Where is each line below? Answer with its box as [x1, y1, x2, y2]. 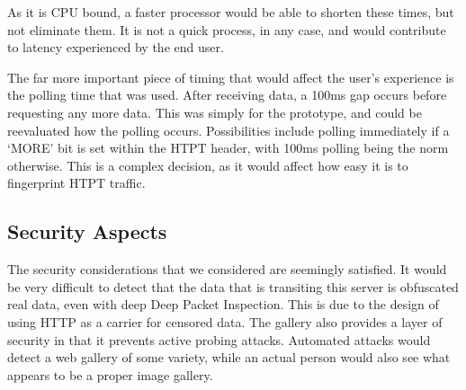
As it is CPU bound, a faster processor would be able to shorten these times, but [7, 3, 454, 21]
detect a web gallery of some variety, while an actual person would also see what [7, 348, 451, 367]
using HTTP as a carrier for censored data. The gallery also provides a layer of [7, 312, 443, 331]
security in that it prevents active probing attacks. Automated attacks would [7, 330, 431, 349]
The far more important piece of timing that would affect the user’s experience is [7, 67, 454, 86]
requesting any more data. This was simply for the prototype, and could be [7, 102, 422, 121]
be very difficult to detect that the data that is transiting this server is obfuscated [7, 277, 459, 296]
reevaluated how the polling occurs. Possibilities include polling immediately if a [7, 120, 450, 139]
